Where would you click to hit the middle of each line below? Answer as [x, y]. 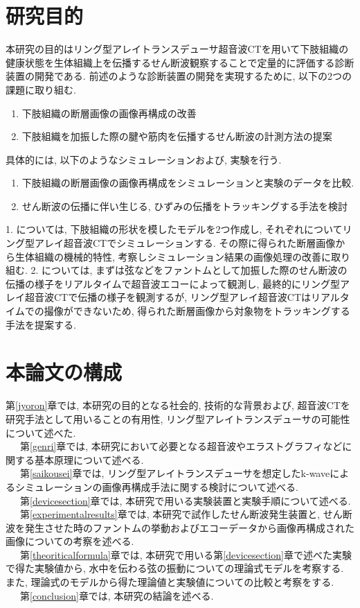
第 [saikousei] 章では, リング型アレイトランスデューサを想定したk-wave [175, 473]
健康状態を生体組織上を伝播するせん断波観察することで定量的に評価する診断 [180, 62]
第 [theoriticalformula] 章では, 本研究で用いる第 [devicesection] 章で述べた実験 [186, 554]
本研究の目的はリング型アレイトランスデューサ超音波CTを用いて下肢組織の [177, 49]
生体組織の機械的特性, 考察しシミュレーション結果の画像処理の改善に [173, 256]
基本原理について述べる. [89, 459]
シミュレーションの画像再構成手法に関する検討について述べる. [156, 486]
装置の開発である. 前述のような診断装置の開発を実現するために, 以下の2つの [179, 76]
